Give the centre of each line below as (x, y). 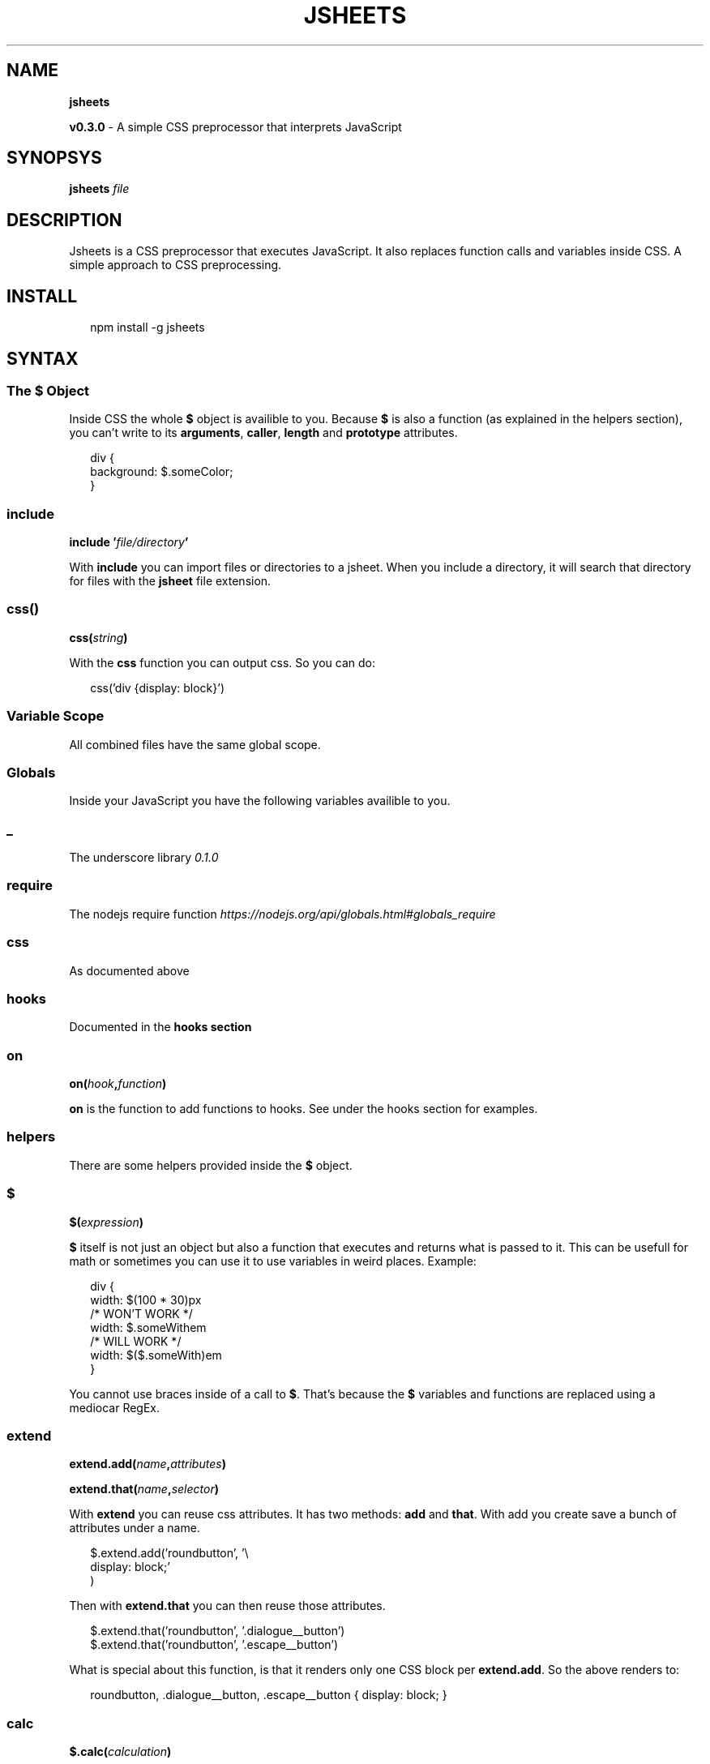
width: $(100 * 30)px (146, 1299)
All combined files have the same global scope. (195, 744)
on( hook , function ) (118, 1084)
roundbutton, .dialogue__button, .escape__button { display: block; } (269, 1695)
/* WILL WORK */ (136, 1341)
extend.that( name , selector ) (144, 1489)
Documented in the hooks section (160, 1027)
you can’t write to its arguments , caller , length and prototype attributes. (263, 433)
